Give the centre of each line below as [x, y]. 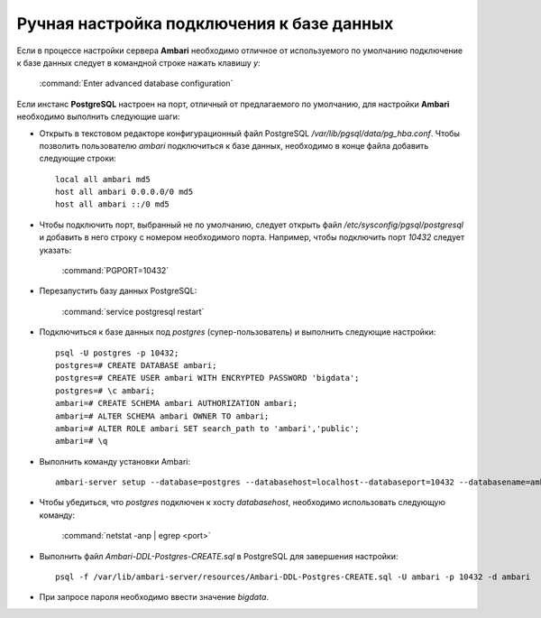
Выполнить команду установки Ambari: [115, 461]
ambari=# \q [82, 441]
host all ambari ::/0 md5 [113, 204]
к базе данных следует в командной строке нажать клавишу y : [138, 62]
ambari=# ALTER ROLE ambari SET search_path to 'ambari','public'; [207, 428]
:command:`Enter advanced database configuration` [136, 83]
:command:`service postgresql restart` [133, 311]
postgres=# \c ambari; [105, 391]
